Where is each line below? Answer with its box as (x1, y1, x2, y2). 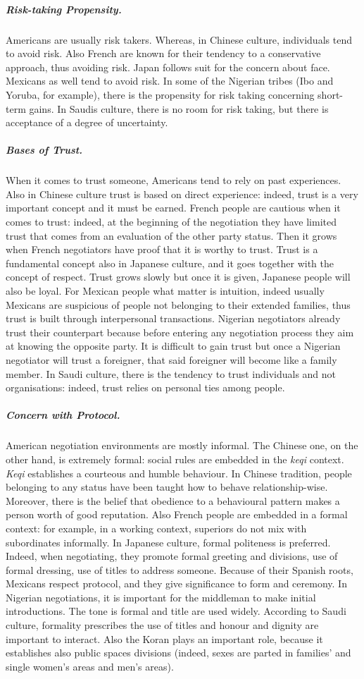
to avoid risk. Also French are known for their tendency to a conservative (6, 46, 321, 61)
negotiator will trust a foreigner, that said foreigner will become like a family (6, 353, 337, 367)
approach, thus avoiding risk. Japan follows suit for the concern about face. (6, 59, 330, 74)
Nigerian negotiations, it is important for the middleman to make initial (6, 589, 316, 604)
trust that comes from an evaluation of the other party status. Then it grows (6, 228, 337, 243)
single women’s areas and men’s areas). (6, 659, 174, 673)
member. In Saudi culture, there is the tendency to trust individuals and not (6, 366, 337, 381)
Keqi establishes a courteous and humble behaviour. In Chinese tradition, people (6, 465, 352, 480)
